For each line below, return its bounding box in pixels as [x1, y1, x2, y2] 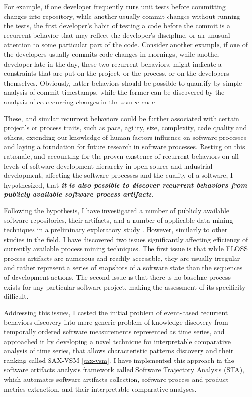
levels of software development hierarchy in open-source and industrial [4, 160, 213, 171]
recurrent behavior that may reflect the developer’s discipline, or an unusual [4, 30, 230, 40]
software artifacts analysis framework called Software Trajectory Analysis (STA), [4, 364, 245, 375]
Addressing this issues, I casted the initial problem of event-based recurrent [4, 307, 228, 317]
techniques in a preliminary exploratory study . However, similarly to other [4, 224, 228, 235]
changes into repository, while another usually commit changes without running [4, 11, 241, 21]
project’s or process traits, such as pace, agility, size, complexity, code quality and [4, 122, 247, 133]
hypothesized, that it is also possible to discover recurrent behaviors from [4, 179, 247, 190]
